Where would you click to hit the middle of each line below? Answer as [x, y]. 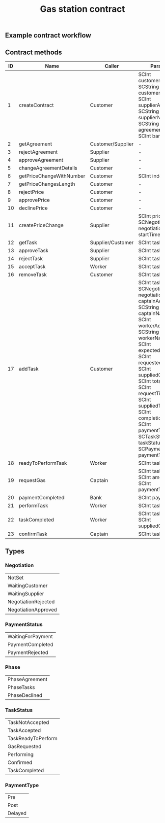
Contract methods [34, 52]
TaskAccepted [24, 730]
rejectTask [31, 258]
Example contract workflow [48, 35]
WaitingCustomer [27, 585]
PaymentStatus [24, 624]
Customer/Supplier [112, 144]
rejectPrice [31, 192]
